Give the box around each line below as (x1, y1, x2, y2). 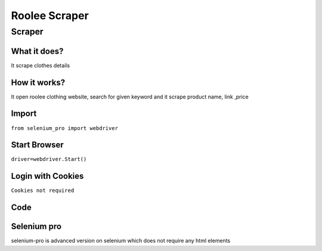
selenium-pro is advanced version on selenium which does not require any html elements (11, 237, 231, 244)
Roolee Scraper (11, 9, 89, 22)
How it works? (11, 78, 66, 88)
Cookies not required (11, 187, 75, 194)
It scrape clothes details (11, 61, 70, 69)
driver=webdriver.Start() (11, 156, 87, 163)
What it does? (11, 46, 64, 56)
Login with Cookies (11, 171, 84, 181)
